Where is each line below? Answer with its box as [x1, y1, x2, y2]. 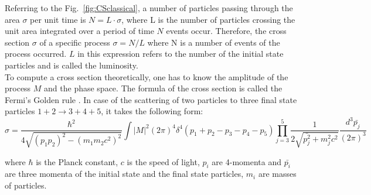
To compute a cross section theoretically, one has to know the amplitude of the [5, 70, 288, 83]
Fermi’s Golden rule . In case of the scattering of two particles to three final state [5, 93, 297, 105]
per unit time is [30, 13, 86, 25]
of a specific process [39, 36, 110, 48]
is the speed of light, [127, 155, 200, 167]
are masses [258, 167, 297, 180]
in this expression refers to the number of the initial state [77, 47, 284, 60]
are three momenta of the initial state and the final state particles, [5, 167, 244, 180]
